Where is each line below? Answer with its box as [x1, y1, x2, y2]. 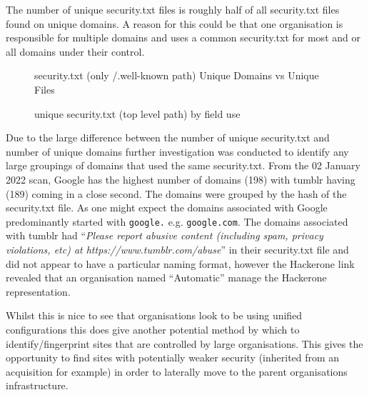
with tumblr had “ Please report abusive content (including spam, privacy [6, 228, 323, 243]
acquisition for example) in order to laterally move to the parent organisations [6, 364, 348, 379]
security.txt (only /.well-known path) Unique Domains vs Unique [34, 68, 319, 83]
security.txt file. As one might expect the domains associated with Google [6, 200, 328, 215]
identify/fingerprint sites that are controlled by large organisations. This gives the [6, 336, 363, 351]
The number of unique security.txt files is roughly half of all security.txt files [6, 2, 340, 16]
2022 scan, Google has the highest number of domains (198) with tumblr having [6, 171, 355, 186]
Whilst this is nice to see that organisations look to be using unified [6, 308, 303, 323]
